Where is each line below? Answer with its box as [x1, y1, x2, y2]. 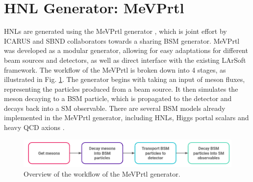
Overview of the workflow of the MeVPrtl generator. [24, 168, 180, 179]
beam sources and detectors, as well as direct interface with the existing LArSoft [4, 54, 246, 65]
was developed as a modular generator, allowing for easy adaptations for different [4, 45, 248, 55]
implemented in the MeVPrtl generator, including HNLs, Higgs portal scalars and [4, 112, 249, 123]
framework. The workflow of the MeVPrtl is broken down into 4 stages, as [4, 64, 226, 75]
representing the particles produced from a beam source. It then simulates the [4, 83, 238, 94]
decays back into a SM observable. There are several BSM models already [4, 103, 226, 113]
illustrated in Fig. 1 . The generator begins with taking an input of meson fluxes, [4, 74, 245, 84]
